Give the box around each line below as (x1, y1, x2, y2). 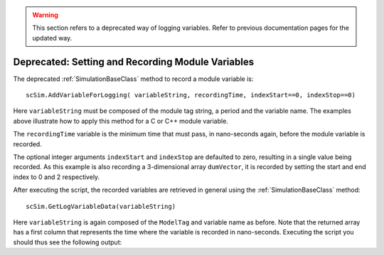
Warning (32, 11, 58, 19)
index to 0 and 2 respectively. (13, 173, 100, 181)
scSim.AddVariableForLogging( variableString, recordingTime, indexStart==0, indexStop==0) (26, 91, 356, 99)
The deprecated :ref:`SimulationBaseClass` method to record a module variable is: (13, 75, 254, 83)
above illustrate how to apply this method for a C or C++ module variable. (13, 116, 229, 125)
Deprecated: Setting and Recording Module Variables (13, 55, 255, 67)
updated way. (32, 33, 73, 42)
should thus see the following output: (13, 238, 122, 246)
